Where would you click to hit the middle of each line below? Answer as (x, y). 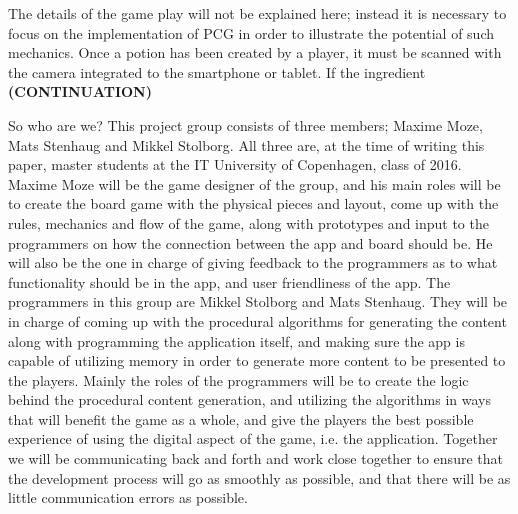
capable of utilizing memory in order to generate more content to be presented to (257, 360)
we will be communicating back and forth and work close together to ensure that (255, 458)
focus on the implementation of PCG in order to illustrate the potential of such (251, 32)
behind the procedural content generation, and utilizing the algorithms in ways (249, 399)
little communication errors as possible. (128, 497)
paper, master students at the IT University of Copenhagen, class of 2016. (235, 164)
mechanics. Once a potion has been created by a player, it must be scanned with (255, 52)
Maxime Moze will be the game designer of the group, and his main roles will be (254, 183)
